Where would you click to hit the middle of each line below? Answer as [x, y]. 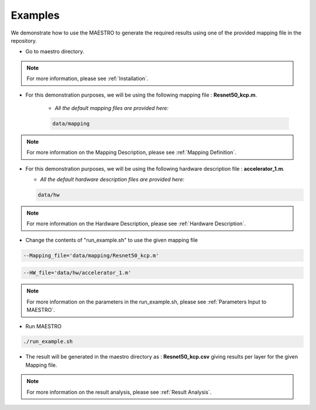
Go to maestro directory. [55, 51]
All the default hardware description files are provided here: [112, 180]
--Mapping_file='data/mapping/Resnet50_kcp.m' [91, 255]
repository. [24, 40]
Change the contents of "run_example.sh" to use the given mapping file [112, 240]
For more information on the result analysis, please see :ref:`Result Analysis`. [119, 392]
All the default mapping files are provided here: [112, 108]
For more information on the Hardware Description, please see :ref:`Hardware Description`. [136, 224]
